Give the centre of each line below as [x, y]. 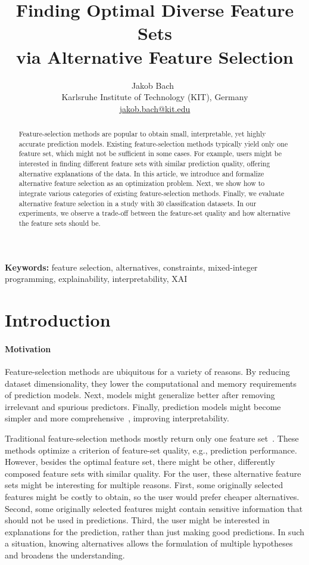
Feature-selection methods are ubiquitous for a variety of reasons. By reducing [147, 371]
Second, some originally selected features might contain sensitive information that [154, 508]
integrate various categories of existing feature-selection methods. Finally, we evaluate [152, 193]
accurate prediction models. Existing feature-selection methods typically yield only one [153, 143]
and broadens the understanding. [65, 555]
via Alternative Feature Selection [155, 56]
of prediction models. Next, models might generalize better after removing [140, 395]
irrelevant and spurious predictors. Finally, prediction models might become [143, 406]
